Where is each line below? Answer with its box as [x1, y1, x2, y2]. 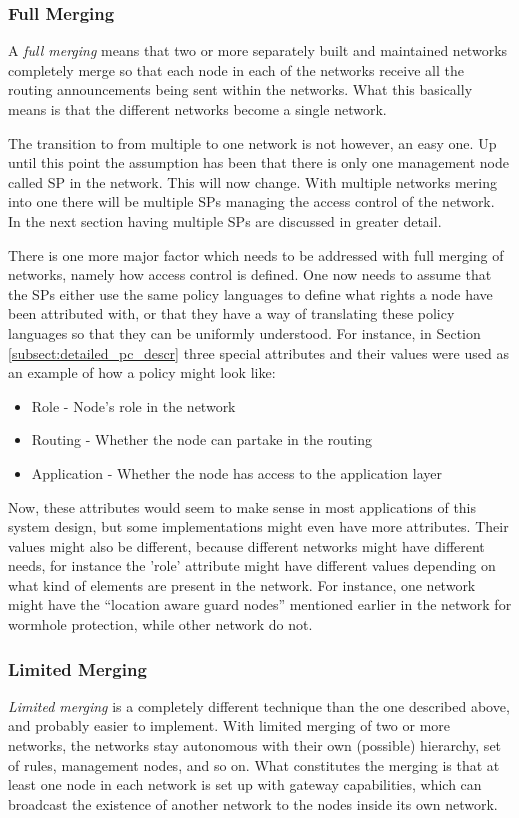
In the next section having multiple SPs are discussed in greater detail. [8, 210, 442, 231]
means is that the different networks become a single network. [8, 99, 387, 119]
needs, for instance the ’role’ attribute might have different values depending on [8, 555, 496, 576]
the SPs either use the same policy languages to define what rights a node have [8, 283, 493, 304]
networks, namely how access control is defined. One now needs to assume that [8, 264, 492, 285]
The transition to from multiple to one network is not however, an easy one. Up [8, 132, 497, 153]
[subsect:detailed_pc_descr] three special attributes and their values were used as [8, 342, 509, 363]
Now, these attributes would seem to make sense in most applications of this [8, 496, 477, 517]
